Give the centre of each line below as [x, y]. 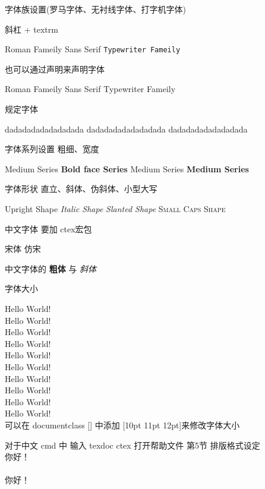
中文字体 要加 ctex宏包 [48, 228]
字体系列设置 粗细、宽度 [52, 149]
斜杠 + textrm [31, 29]
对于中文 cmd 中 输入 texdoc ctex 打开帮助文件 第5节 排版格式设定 [132, 445]
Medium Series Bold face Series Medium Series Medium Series [127, 168]
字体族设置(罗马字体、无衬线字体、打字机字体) [95, 9]
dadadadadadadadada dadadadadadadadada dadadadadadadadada [126, 129]
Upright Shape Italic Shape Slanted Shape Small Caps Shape [115, 209]
